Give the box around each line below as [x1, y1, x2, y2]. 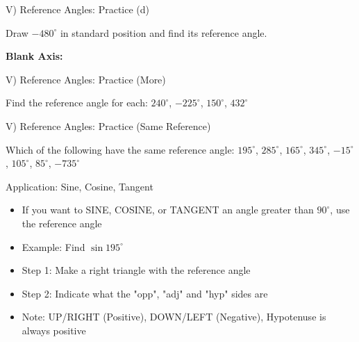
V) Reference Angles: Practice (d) [6, 2, 150, 16]
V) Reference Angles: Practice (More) [6, 72, 166, 86]
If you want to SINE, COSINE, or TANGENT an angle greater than [22, 202, 314, 217]
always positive [22, 323, 86, 337]
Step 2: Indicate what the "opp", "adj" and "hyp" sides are [22, 286, 268, 300]
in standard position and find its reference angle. [60, 25, 267, 40]
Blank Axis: [6, 49, 63, 63]
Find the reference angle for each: [6, 95, 148, 110]
